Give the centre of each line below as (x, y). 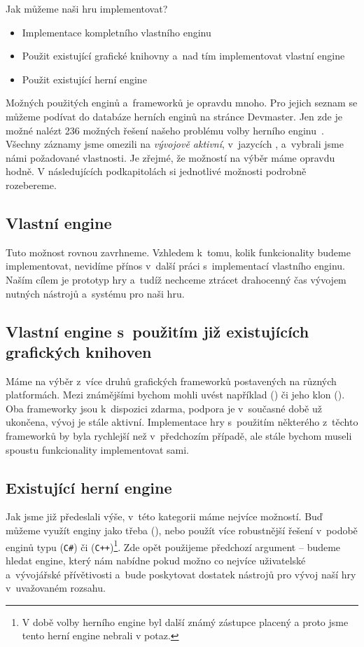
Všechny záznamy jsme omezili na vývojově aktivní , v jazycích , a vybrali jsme (175, 144)
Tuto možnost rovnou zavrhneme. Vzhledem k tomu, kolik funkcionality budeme (178, 252)
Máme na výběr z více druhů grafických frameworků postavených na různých (171, 381)
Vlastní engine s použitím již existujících (157, 331)
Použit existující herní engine (84, 79)
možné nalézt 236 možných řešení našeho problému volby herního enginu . (165, 130)
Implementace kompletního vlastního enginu (117, 32)
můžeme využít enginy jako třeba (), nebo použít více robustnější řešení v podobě (182, 530)
